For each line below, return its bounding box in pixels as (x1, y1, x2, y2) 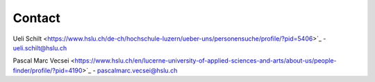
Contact (12, 10, 60, 25)
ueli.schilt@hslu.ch (12, 43, 67, 52)
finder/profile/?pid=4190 (12, 66, 83, 74)
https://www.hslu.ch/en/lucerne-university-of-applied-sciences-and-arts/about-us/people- (74, 57, 337, 65)
